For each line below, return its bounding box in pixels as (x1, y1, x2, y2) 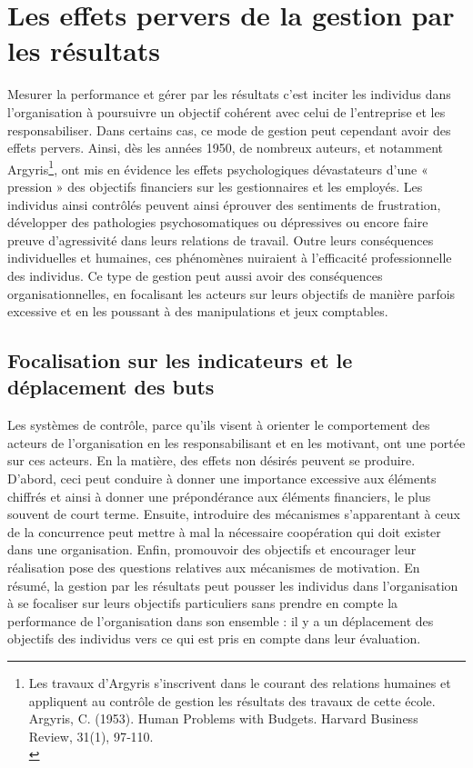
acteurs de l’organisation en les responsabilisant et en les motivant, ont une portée (7, 433, 466, 452)
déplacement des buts (7, 373, 215, 401)
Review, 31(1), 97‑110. (28, 726, 154, 745)
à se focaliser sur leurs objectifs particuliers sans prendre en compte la (7, 593, 398, 613)
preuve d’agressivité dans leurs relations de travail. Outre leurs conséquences (7, 230, 434, 249)
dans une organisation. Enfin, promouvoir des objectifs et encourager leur (7, 540, 417, 559)
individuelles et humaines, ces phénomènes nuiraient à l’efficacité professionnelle (7, 248, 452, 267)
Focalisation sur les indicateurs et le (7, 346, 353, 374)
